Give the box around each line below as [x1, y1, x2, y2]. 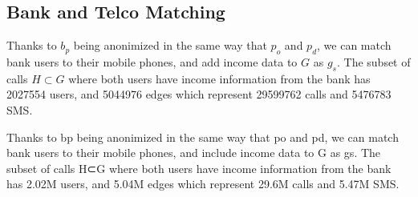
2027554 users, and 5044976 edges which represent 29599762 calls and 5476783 [6, 86, 392, 103]
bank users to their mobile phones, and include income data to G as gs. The [6, 144, 381, 161]
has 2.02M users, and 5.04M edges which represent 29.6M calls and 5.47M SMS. [6, 175, 400, 192]
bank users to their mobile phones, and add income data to [6, 54, 298, 70]
